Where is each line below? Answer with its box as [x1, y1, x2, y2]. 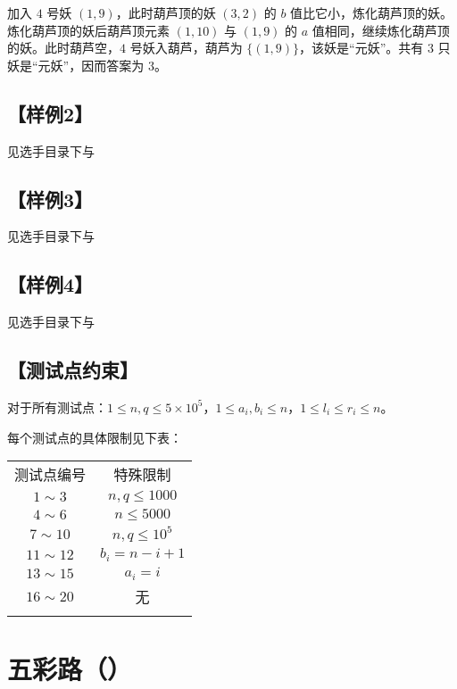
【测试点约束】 [7, 356, 138, 384]
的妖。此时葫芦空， [7, 38, 120, 57]
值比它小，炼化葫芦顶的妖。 [290, 4, 453, 21]
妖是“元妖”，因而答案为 [7, 55, 145, 74]
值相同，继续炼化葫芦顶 [312, 21, 450, 39]
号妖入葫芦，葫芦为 [129, 38, 243, 57]
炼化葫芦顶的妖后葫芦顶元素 [7, 21, 170, 39]
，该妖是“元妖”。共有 [299, 38, 424, 57]
